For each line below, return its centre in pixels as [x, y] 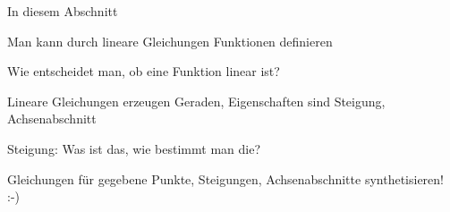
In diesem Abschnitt [63, 11]
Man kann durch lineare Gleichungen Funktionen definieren [170, 41]
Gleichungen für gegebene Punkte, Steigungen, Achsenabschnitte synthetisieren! [225, 178]
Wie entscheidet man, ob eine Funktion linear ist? [144, 71]
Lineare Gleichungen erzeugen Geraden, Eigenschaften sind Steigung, [196, 101]
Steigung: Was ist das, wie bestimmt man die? [134, 148]
